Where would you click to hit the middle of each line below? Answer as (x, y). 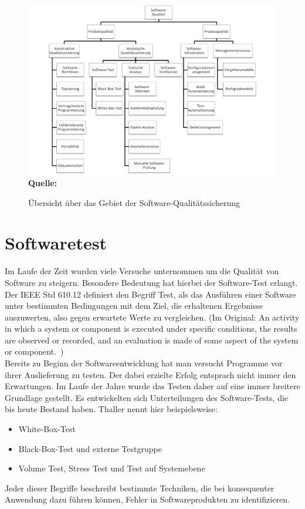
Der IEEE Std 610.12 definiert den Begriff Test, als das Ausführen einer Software (150, 294)
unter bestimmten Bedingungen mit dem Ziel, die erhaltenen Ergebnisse (134, 306)
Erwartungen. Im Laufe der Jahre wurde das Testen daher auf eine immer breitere (152, 386)
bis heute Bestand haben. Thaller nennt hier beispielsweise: (111, 409)
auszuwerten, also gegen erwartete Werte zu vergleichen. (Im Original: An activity (152, 317)
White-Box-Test (47, 429)
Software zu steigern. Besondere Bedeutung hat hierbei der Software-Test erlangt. (151, 282)
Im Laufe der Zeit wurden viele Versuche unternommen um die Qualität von (142, 271)
